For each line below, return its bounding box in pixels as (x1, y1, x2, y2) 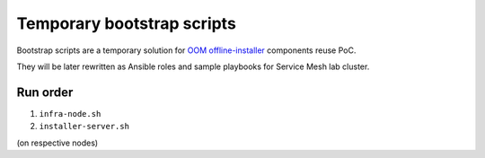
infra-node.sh (39, 109, 101, 118)
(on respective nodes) (16, 137, 99, 148)
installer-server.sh (39, 121, 130, 132)
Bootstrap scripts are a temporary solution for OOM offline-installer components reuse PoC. (16, 45, 357, 56)
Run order (16, 84, 74, 100)
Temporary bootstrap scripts (16, 13, 237, 33)
